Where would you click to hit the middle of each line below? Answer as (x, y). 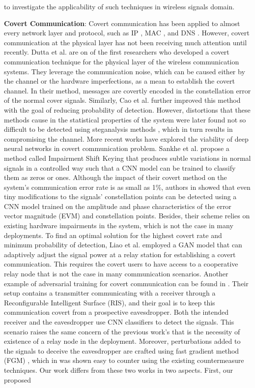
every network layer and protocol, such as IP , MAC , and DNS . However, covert (127, 33)
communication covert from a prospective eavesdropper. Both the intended (116, 312)
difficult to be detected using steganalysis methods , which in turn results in (118, 129)
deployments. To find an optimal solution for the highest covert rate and (113, 235)
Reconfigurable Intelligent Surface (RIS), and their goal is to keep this (110, 302)
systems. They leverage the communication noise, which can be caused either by (125, 71)
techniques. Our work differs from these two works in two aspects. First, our (119, 370)
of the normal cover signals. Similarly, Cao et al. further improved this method (122, 100)
